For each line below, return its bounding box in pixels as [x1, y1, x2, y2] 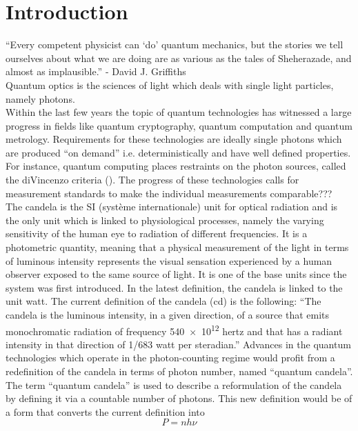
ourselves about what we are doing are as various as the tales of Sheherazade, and [6, 50, 352, 65]
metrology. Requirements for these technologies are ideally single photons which [6, 132, 342, 146]
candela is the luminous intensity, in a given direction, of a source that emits [6, 308, 330, 321]
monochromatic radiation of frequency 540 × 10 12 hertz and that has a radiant [6, 321, 343, 338]
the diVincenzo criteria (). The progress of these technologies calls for [6, 172, 299, 187]
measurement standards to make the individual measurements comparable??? [6, 186, 332, 200]
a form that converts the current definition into [6, 404, 205, 419]
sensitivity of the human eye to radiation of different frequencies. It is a [6, 226, 308, 241]
